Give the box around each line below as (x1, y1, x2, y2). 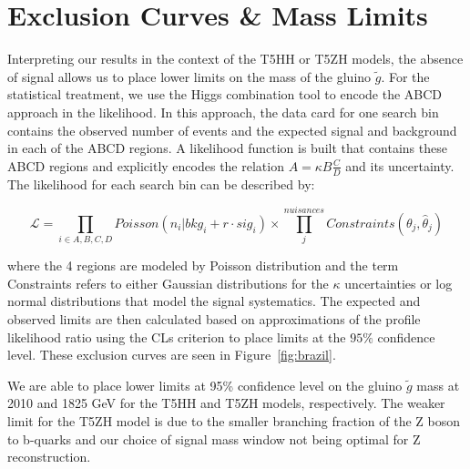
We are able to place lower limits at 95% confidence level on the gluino (7, 375, 403, 394)
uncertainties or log (344, 273, 453, 292)
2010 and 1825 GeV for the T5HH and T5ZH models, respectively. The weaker (7, 393, 445, 413)
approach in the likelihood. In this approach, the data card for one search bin (7, 102, 439, 121)
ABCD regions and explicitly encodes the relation (7, 156, 284, 175)
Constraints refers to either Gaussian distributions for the (7, 273, 329, 292)
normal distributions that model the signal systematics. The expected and (7, 291, 421, 311)
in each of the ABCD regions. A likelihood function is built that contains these (7, 138, 447, 158)
